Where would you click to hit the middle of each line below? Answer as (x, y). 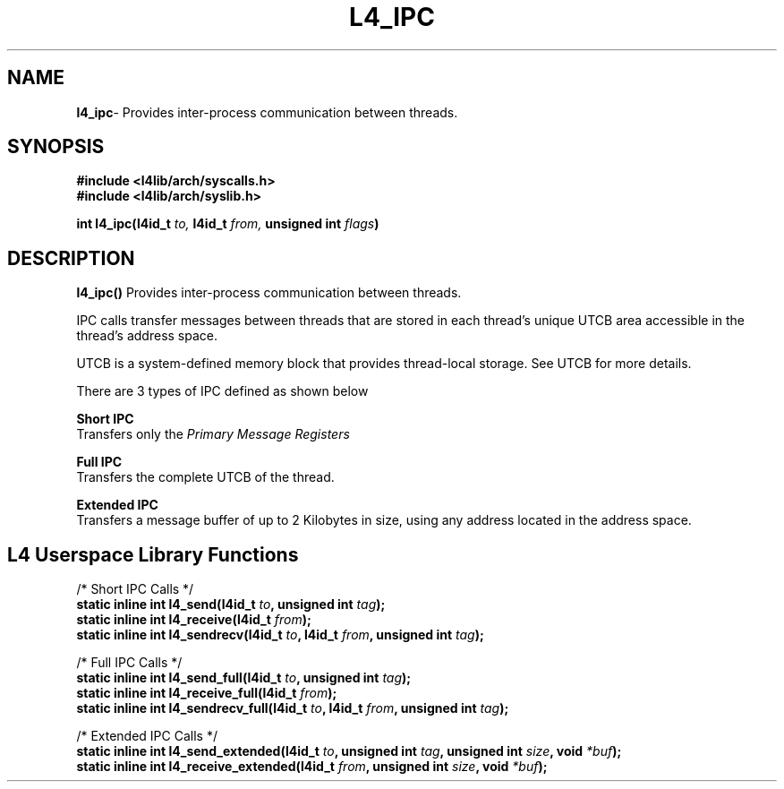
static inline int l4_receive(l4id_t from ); (194, 620)
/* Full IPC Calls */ (129, 663)
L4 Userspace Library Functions (153, 554)
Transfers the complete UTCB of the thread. (205, 477)
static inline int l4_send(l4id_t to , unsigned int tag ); (231, 605)
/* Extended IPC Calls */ (147, 736)
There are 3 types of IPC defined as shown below (222, 391)
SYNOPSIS (56, 147)
